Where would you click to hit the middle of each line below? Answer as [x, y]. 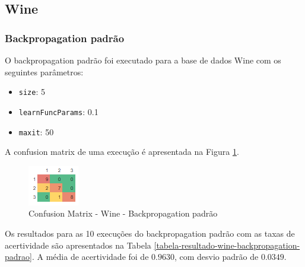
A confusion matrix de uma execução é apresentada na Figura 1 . [122, 152]
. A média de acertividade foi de [90, 257]
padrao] [18, 257]
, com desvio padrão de [216, 257]
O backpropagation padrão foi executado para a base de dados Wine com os [143, 60]
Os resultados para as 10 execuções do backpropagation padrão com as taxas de [150, 233]
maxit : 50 [36, 131]
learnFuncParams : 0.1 [58, 111]
